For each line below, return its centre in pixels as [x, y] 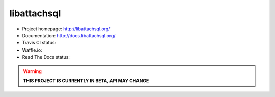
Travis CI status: [39, 43]
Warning [32, 71]
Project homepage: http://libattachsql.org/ [66, 29]
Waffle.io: [32, 50]
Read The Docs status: [46, 57]
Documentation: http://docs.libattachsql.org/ [69, 35]
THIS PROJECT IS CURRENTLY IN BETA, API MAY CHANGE [86, 80]
